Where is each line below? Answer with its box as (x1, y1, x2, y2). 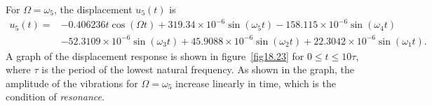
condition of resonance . (6, 89, 104, 104)
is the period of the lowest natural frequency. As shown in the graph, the (41, 62, 355, 77)
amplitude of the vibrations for (6, 75, 138, 90)
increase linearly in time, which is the (175, 75, 336, 90)
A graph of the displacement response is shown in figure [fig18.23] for (6, 48, 304, 63)
